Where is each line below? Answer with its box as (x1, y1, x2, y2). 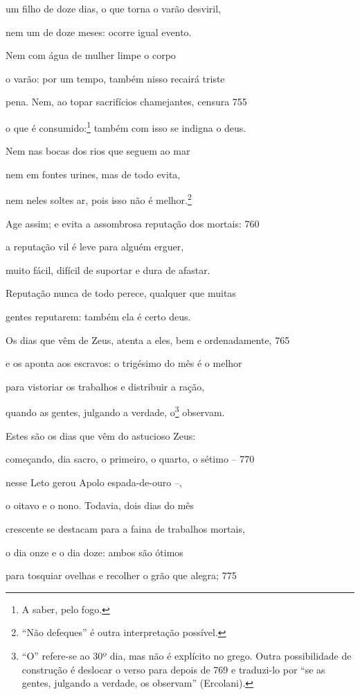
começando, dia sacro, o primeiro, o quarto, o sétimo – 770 (6, 452, 255, 466)
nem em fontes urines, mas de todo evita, (6, 166, 181, 181)
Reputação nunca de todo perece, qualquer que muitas (6, 286, 236, 300)
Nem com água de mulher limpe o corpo (6, 48, 176, 62)
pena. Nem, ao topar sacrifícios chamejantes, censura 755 (6, 94, 247, 109)
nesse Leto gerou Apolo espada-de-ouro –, (6, 474, 182, 489)
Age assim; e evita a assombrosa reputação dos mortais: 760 (6, 216, 260, 230)
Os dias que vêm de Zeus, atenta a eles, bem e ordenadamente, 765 (6, 332, 290, 347)
